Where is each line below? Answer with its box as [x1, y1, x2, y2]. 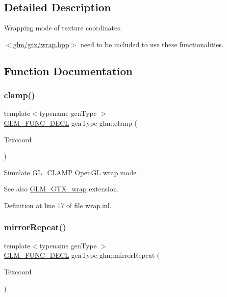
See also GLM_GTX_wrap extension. [4, 184, 119, 194]
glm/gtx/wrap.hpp [13, 39, 69, 49]
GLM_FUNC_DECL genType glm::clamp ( [4, 117, 137, 128]
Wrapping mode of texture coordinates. [4, 23, 122, 33]
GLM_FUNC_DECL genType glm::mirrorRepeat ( [4, 250, 160, 260]
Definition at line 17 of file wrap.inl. [4, 200, 112, 210]
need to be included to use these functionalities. [80, 39, 224, 49]
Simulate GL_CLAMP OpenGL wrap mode [4, 167, 137, 177]
